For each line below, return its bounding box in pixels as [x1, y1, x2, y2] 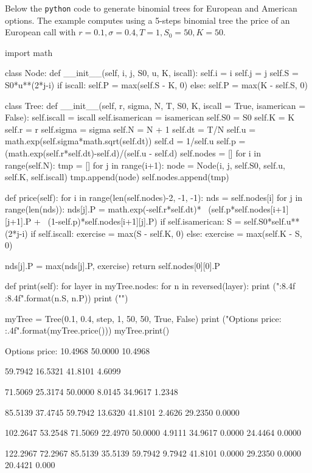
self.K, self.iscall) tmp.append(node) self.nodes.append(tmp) [5, 170, 229, 183]
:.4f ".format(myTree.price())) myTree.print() [5, 324, 170, 337]
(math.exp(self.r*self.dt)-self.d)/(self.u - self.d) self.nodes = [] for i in [5, 147, 262, 159]
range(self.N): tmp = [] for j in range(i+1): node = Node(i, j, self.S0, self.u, [5, 158, 285, 171]
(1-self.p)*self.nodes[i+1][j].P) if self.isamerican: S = [47, 214, 241, 227]
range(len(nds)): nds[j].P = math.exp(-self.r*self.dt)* [5, 203, 201, 215]
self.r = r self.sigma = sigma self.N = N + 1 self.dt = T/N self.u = [5, 122, 256, 135]
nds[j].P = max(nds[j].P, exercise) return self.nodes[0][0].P [5, 259, 220, 272]
